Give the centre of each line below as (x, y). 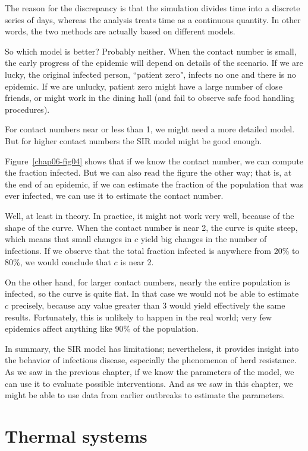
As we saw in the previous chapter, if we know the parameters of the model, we (150, 372)
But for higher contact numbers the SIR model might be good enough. (133, 140)
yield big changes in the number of (204, 239)
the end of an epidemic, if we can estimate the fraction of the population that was (154, 184)
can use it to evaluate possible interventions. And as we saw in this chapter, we (149, 383)
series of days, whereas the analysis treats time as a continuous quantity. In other (153, 19)
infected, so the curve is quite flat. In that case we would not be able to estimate (152, 293)
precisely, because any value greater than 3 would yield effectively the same (148, 305)
